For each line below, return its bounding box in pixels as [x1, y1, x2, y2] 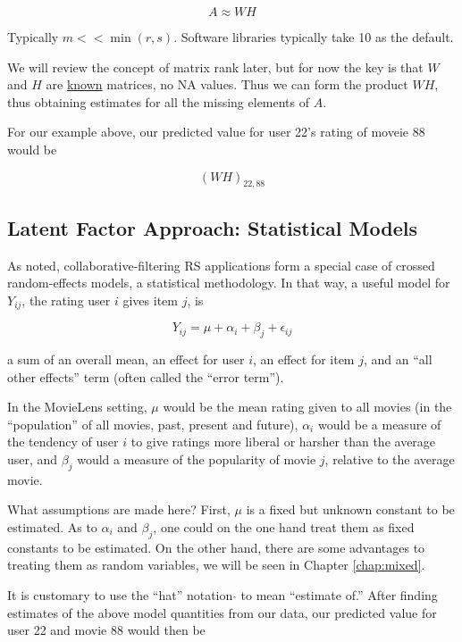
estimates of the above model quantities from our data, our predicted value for [7, 603, 437, 621]
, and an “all [363, 350, 433, 368]
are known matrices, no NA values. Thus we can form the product [46, 75, 408, 94]
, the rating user [21, 290, 111, 309]
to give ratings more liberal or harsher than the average [130, 432, 436, 451]
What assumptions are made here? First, [7, 500, 231, 519]
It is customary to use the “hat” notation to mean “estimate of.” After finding [7, 585, 438, 604]
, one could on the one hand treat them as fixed [153, 517, 415, 536]
